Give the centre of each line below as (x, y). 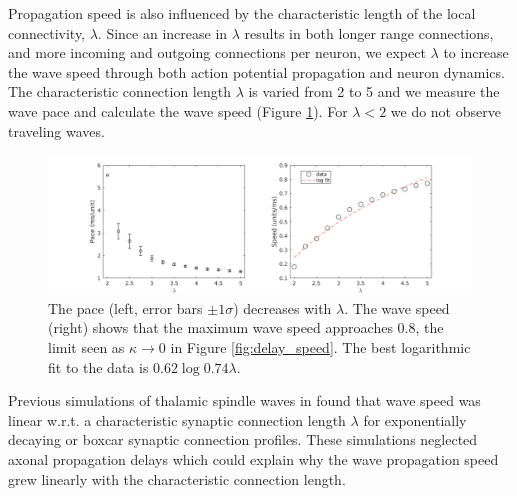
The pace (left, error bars (125, 307)
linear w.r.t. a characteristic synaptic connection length (177, 419)
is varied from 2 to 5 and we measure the (374, 91)
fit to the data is (98, 366)
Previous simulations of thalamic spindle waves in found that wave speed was (244, 400)
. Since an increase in (162, 32)
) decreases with (282, 307)
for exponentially (415, 419)
